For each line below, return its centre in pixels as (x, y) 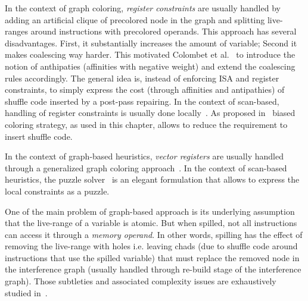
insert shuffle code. (39, 136)
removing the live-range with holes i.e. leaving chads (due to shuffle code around (151, 246)
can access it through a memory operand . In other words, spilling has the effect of (154, 234)
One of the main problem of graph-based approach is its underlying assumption (150, 211)
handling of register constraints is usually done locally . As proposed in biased (150, 113)
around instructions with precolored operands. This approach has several (164, 31)
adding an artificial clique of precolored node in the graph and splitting (135, 19)
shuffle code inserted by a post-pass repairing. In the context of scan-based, (142, 101)
